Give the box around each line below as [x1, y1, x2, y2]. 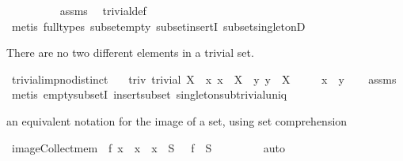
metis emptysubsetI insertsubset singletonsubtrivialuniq [11, 86, 287, 103]
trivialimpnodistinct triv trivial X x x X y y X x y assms [11, 70, 397, 87]
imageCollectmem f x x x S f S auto [11, 139, 285, 155]
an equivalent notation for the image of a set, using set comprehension [6, 112, 348, 129]
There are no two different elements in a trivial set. [6, 44, 254, 61]
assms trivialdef [59, 2, 146, 18]
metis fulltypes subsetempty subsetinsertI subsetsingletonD [11, 17, 306, 34]
